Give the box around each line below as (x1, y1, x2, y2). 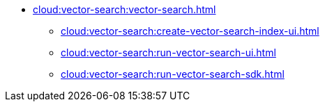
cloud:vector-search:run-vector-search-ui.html (61, 47, 276, 58)
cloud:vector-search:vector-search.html (33, 3, 216, 15)
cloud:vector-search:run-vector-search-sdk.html (61, 68, 285, 80)
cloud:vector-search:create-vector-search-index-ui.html (61, 25, 319, 37)
